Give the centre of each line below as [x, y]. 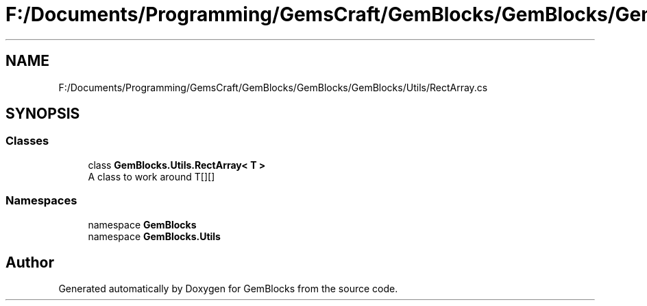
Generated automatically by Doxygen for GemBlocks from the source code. [228, 289]
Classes [27, 141]
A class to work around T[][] [151, 176]
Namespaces [41, 201]
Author [30, 262]
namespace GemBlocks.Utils [154, 236]
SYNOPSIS [43, 114]
